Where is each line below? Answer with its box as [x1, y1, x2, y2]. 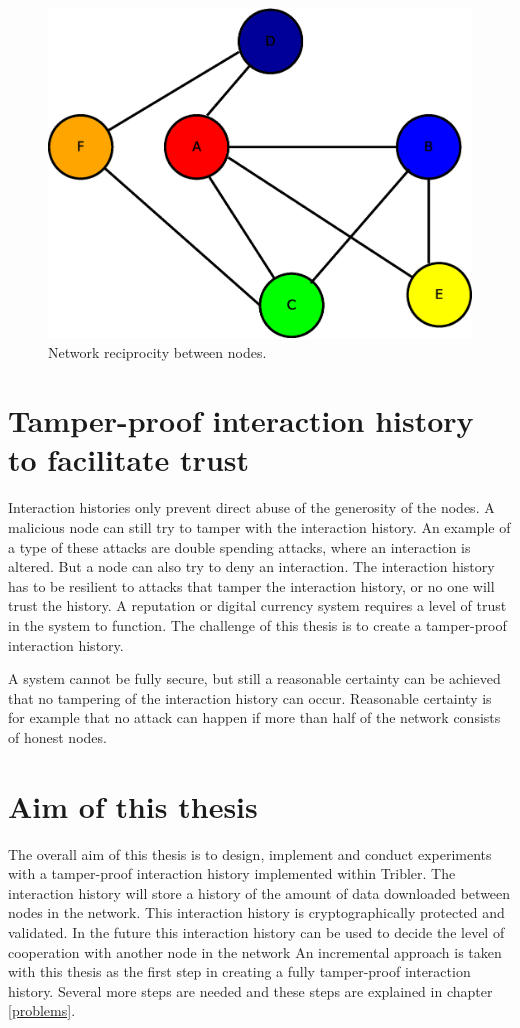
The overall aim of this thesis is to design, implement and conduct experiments [8, 843, 492, 864]
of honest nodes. [8, 726, 107, 747]
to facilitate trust [8, 439, 249, 480]
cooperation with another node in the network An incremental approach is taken [8, 941, 502, 962]
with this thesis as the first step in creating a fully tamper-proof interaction [8, 961, 471, 982]
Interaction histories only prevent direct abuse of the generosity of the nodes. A [8, 497, 495, 518]
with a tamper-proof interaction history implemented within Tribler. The [8, 863, 456, 884]
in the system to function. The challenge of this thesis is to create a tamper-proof [8, 614, 507, 635]
